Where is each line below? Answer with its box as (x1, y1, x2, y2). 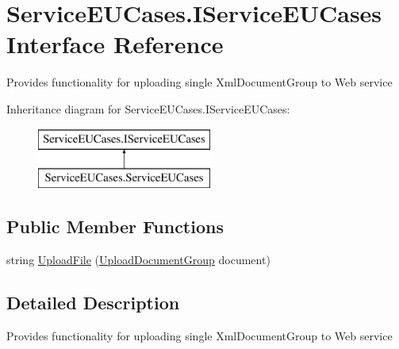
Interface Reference (6, 28, 224, 60)
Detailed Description (6, 290, 180, 314)
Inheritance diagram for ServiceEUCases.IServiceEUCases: (6, 100, 290, 117)
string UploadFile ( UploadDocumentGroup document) (6, 251, 270, 267)
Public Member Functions (6, 214, 224, 239)
